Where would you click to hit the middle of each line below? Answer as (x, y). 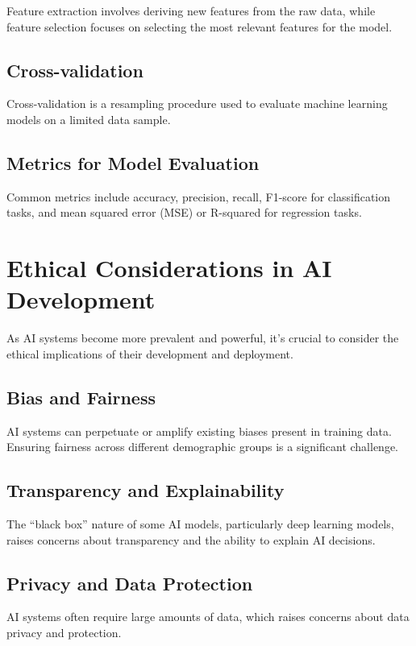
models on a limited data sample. (89, 119)
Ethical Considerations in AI (169, 268)
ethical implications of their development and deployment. (150, 353)
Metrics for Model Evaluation (133, 162)
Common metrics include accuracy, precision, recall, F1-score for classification (198, 196)
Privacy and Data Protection (130, 583)
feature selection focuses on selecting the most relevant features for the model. (200, 26)
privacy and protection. (64, 633)
